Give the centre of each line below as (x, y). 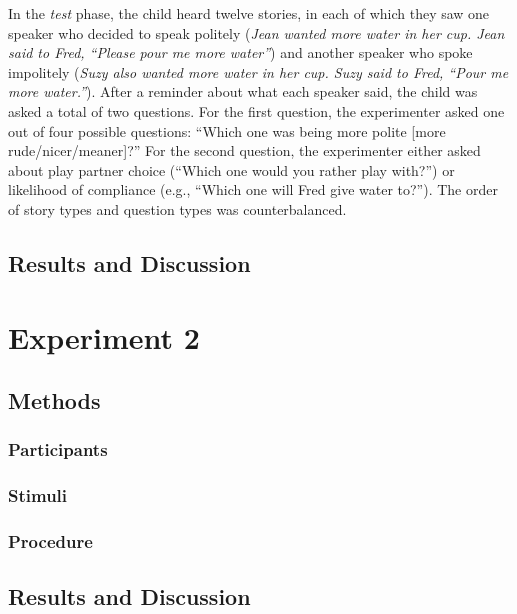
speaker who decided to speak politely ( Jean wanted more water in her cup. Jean (256, 32)
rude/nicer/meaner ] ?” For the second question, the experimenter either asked (244, 150)
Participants (58, 449)
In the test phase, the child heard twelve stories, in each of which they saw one (249, 13)
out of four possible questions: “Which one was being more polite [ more (227, 130)
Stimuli (38, 495)
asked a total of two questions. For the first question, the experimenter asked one (256, 110)
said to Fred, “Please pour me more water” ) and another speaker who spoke (240, 52)
